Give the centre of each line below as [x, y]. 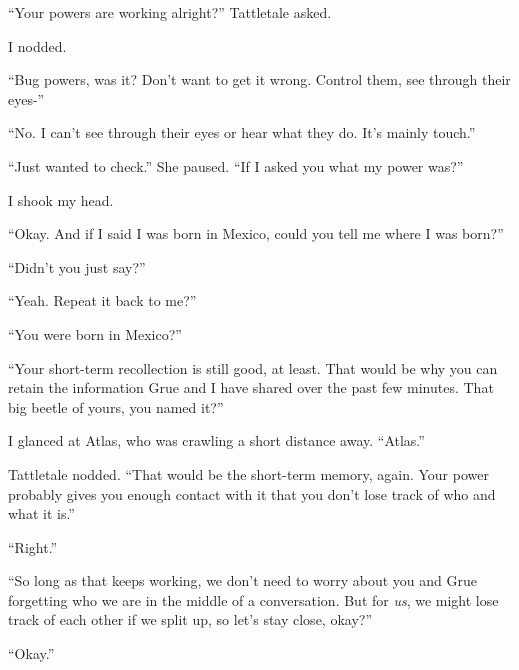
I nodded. [37, 45]
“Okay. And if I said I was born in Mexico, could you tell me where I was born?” [256, 233]
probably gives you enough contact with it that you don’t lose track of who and [252, 493]
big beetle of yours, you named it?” [116, 406]
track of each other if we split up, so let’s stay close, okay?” [190, 619]
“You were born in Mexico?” [95, 333]
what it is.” [41, 513]
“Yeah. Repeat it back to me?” [102, 300]
